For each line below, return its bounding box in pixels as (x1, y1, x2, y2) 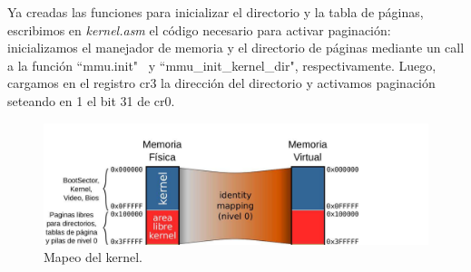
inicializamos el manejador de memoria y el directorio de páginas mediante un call (7, 38, 465, 57)
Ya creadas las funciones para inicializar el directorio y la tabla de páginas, (7, 3, 424, 21)
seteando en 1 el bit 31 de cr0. (7, 91, 175, 110)
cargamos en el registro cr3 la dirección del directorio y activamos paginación (7, 73, 436, 92)
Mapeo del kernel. (44, 248, 142, 267)
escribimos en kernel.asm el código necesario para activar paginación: (7, 20, 391, 39)
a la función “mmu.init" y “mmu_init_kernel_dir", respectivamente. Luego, (7, 55, 437, 74)
